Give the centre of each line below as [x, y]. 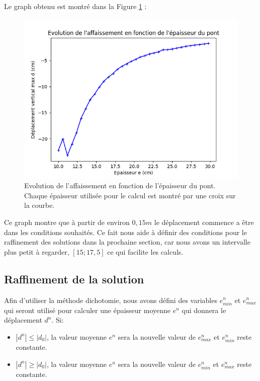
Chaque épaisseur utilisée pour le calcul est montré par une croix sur [130, 195]
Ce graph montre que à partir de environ [67, 222]
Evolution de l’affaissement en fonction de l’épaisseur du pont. [120, 185]
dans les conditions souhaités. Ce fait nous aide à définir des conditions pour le [125, 232]
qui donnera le [204, 310]
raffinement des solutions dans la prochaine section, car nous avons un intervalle [127, 242]
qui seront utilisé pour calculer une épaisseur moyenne [88, 310]
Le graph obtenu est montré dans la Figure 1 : [75, 6]
